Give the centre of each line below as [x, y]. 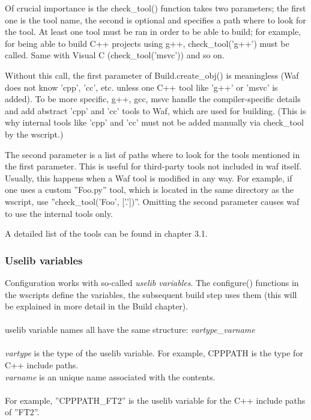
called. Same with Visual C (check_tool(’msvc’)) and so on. [115, 55]
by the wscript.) [34, 134]
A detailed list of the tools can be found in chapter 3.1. [106, 233]
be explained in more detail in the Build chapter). [97, 306]
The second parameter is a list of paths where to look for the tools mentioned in [152, 154]
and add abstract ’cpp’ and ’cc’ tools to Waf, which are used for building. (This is [155, 110]
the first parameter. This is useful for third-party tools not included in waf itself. [153, 166]
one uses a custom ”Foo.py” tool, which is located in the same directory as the [149, 190]
